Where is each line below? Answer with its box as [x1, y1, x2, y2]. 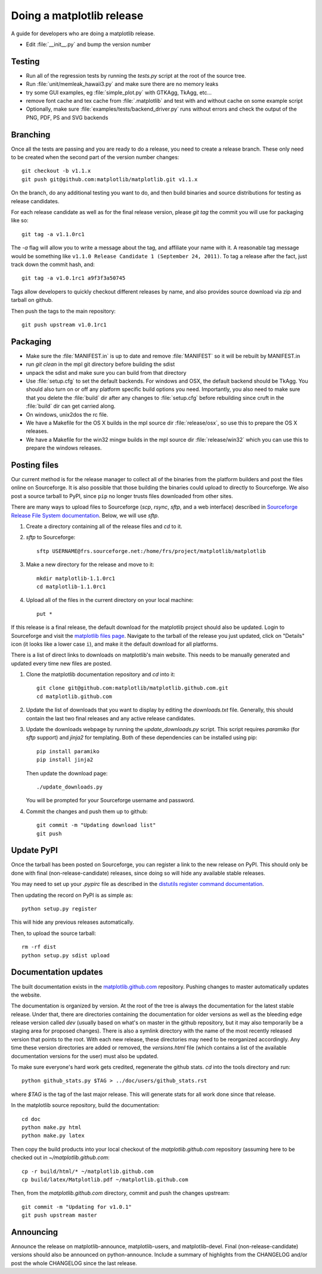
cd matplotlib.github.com [36, 693, 113, 699]
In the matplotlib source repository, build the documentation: [11, 1102, 160, 1109]
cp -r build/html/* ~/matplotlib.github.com [21, 1168, 154, 1175]
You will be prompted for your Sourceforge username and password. [26, 797, 195, 804]
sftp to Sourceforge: [26, 534, 76, 541]
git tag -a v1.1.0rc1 [21, 231, 85, 237]
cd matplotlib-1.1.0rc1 [36, 583, 106, 590]
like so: [11, 217, 29, 224]
